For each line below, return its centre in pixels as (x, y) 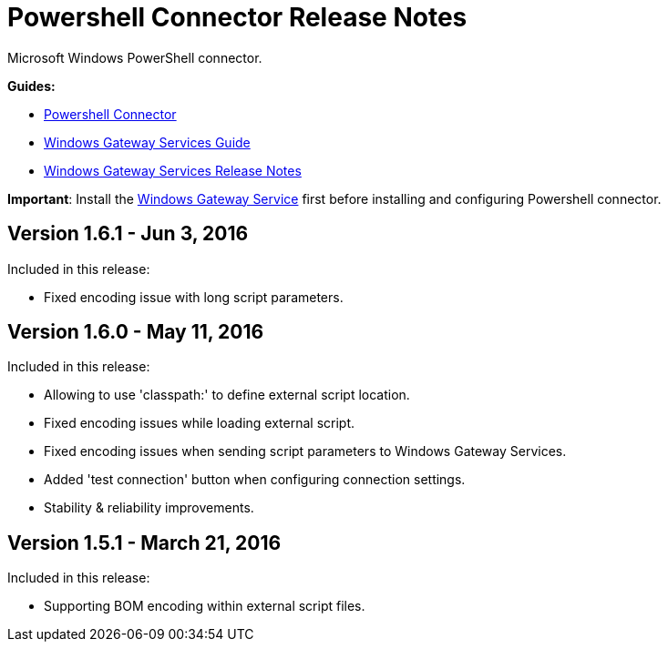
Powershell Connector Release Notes (237, 17)
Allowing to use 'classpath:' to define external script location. (227, 395)
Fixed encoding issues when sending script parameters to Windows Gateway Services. (305, 451)
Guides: (31, 86)
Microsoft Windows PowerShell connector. (135, 57)
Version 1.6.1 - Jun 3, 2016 (128, 234)
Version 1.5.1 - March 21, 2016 (144, 543)
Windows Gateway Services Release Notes (173, 170)
